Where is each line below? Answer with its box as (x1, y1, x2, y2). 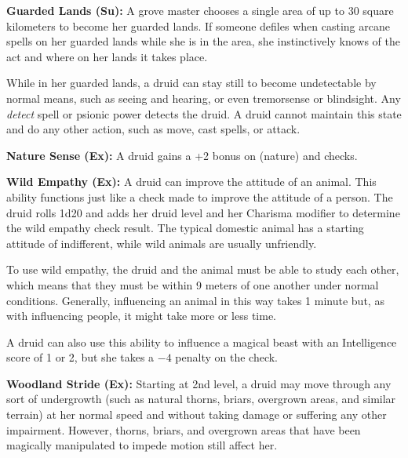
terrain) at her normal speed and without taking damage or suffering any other (6, 406, 387, 423)
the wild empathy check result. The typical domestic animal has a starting (6, 220, 364, 236)
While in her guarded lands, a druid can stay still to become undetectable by (6, 75, 377, 91)
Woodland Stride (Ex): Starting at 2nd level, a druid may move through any (6, 375, 392, 391)
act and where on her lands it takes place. (6, 48, 208, 64)
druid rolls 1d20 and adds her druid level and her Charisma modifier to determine (6, 204, 400, 220)
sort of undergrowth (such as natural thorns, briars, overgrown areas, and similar (6, 391, 396, 407)
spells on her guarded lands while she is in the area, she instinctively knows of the (6, 33, 400, 49)
